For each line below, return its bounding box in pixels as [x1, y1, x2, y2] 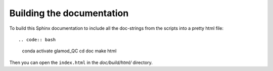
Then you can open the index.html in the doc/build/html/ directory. [9, 59, 153, 65]
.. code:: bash [18, 37, 56, 42]
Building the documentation [9, 8, 129, 19]
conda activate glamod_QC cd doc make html [22, 48, 117, 54]
